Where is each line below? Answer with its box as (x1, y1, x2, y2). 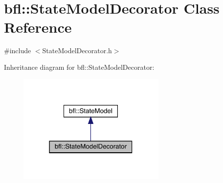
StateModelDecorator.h (42, 45, 112, 56)
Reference (4, 17, 72, 37)
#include (4, 45, 31, 56)
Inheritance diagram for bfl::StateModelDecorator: (4, 61, 155, 72)
